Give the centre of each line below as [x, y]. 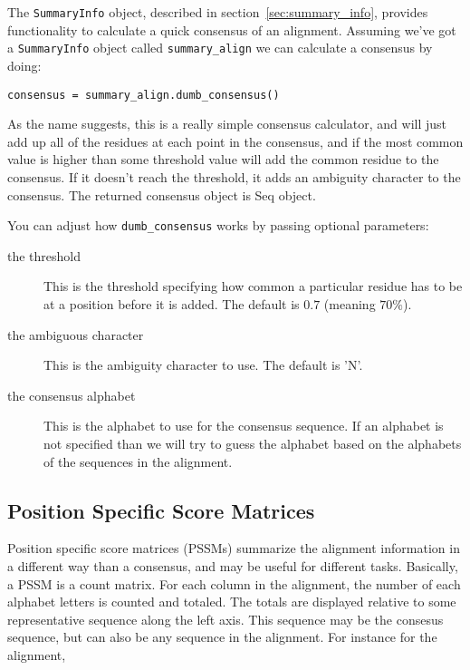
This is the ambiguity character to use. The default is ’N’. [203, 365]
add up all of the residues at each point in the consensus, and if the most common [235, 141]
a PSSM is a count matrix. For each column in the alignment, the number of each [234, 583]
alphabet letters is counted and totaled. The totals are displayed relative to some [232, 602]
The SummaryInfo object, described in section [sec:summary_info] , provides [218, 12]
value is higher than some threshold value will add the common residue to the [223, 159]
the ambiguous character [76, 334]
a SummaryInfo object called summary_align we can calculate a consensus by [220, 48]
